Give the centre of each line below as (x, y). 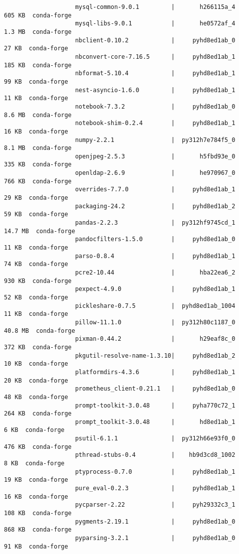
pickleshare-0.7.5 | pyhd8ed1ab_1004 (155, 306)
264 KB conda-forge (38, 414)
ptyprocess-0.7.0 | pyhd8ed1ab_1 (155, 472)
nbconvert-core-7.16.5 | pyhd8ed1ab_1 (155, 57)
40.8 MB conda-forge (40, 331)
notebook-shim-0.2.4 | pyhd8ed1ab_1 (155, 123)
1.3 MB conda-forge (38, 32)
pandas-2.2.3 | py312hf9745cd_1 (155, 223)
